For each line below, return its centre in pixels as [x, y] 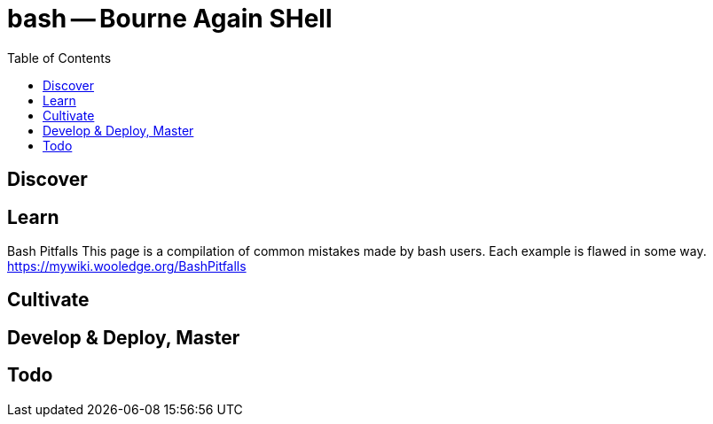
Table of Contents [59, 58]
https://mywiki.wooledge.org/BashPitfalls [127, 266]
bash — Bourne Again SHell [170, 19]
